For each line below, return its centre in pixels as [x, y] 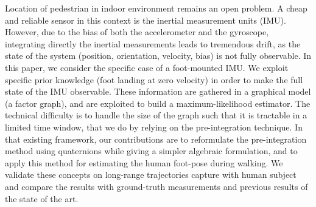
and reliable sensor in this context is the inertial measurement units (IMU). [146, 20]
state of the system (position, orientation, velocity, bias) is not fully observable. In [158, 56]
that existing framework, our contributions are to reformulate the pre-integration [156, 139]
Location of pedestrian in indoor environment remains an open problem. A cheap [156, 8]
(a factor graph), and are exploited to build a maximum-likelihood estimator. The [158, 103]
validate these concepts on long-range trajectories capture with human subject [151, 175]
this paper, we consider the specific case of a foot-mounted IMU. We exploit [147, 67]
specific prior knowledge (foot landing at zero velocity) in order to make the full [154, 79]
